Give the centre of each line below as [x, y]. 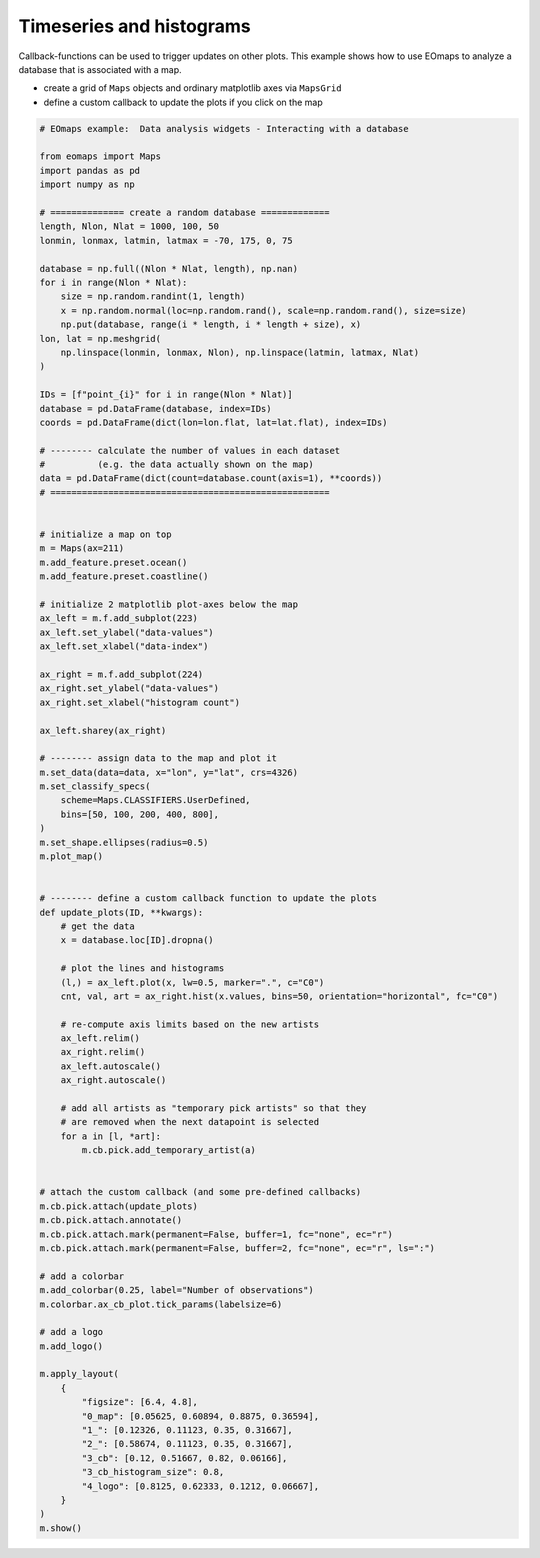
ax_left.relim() [100, 1038]
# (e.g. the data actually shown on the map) [176, 464]
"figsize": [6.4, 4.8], [140, 1402]
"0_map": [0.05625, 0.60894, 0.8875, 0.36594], [200, 1416]
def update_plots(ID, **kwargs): [121, 912]
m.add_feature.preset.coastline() [124, 576]
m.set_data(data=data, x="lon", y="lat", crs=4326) [169, 772]
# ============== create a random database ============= [184, 213]
